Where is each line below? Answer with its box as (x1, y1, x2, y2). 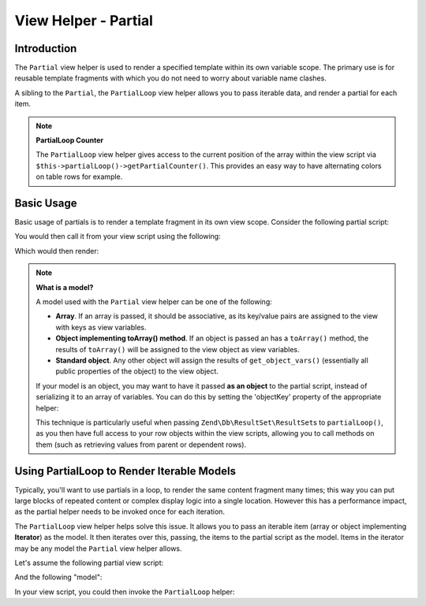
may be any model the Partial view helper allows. (14, 544, 182, 553)
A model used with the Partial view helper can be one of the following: (35, 297, 272, 307)
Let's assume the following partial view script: (14, 558, 164, 567)
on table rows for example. (35, 172, 123, 181)
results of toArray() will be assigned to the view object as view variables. (55, 344, 300, 354)
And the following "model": (14, 572, 103, 582)
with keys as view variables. (55, 322, 147, 332)
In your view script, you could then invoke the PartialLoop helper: (14, 587, 235, 597)
